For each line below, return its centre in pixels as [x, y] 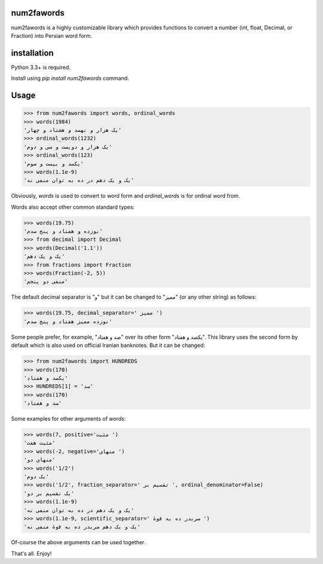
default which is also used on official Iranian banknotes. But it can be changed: [108, 345]
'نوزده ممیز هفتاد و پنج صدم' [68, 321]
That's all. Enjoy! [31, 553]
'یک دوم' [36, 477]
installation [32, 53]
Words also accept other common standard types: [73, 207]
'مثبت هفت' [39, 443]
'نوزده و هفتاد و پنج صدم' [63, 231]
